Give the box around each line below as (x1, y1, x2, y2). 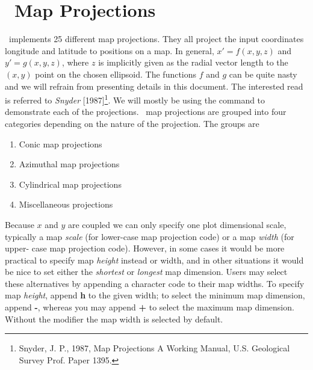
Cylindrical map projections (19, 177, 122, 190)
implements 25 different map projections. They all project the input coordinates (8, 32, 304, 45)
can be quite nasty (229, 67, 297, 80)
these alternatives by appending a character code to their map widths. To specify (5, 277, 305, 289)
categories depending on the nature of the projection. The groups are (5, 117, 259, 129)
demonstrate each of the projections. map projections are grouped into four (5, 105, 287, 118)
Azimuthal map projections (19, 158, 120, 170)
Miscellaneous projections (19, 198, 113, 211)
